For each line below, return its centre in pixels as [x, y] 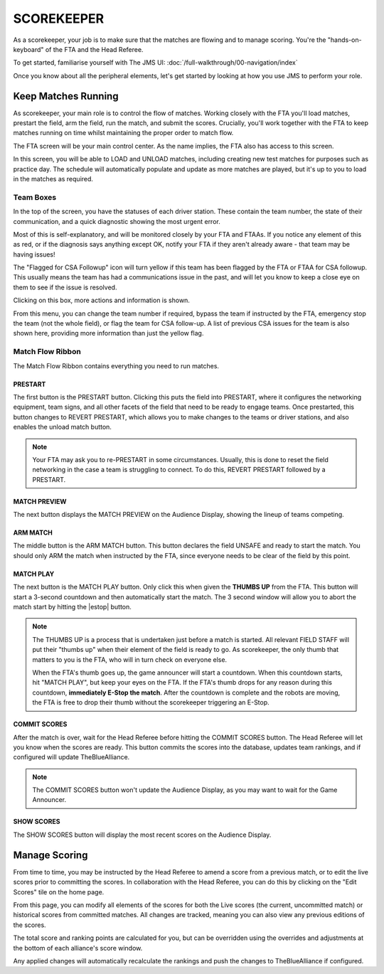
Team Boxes [35, 197]
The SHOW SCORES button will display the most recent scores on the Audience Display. [142, 835]
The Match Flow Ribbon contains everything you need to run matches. [116, 365]
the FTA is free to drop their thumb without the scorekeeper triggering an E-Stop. [151, 702]
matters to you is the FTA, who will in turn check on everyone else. [130, 659]
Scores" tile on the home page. [59, 892]
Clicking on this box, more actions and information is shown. [101, 300]
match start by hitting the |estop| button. [72, 607]
